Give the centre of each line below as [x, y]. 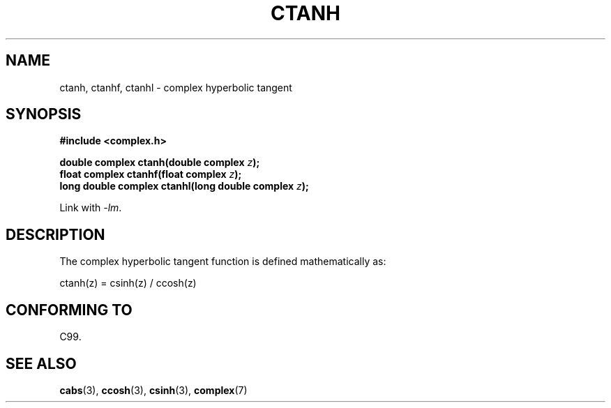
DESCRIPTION [55, 234]
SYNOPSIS [44, 114]
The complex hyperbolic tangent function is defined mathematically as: [223, 262]
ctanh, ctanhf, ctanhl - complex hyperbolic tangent [176, 87]
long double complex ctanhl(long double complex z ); [184, 186]
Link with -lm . [91, 208]
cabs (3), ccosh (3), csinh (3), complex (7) [153, 390]
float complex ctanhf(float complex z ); [151, 174]
